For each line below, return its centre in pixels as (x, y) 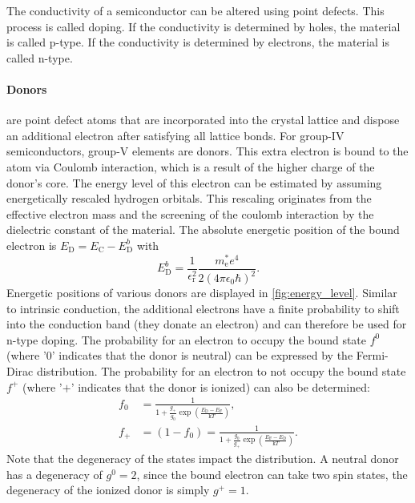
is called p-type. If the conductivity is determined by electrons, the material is (198, 42)
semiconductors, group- (63, 151)
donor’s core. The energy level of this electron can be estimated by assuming (194, 182)
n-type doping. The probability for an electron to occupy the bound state (187, 339)
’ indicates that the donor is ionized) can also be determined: (220, 386)
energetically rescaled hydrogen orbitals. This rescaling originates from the (189, 198)
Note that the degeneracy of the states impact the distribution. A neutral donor (203, 459)
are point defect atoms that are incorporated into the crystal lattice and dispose (203, 120)
